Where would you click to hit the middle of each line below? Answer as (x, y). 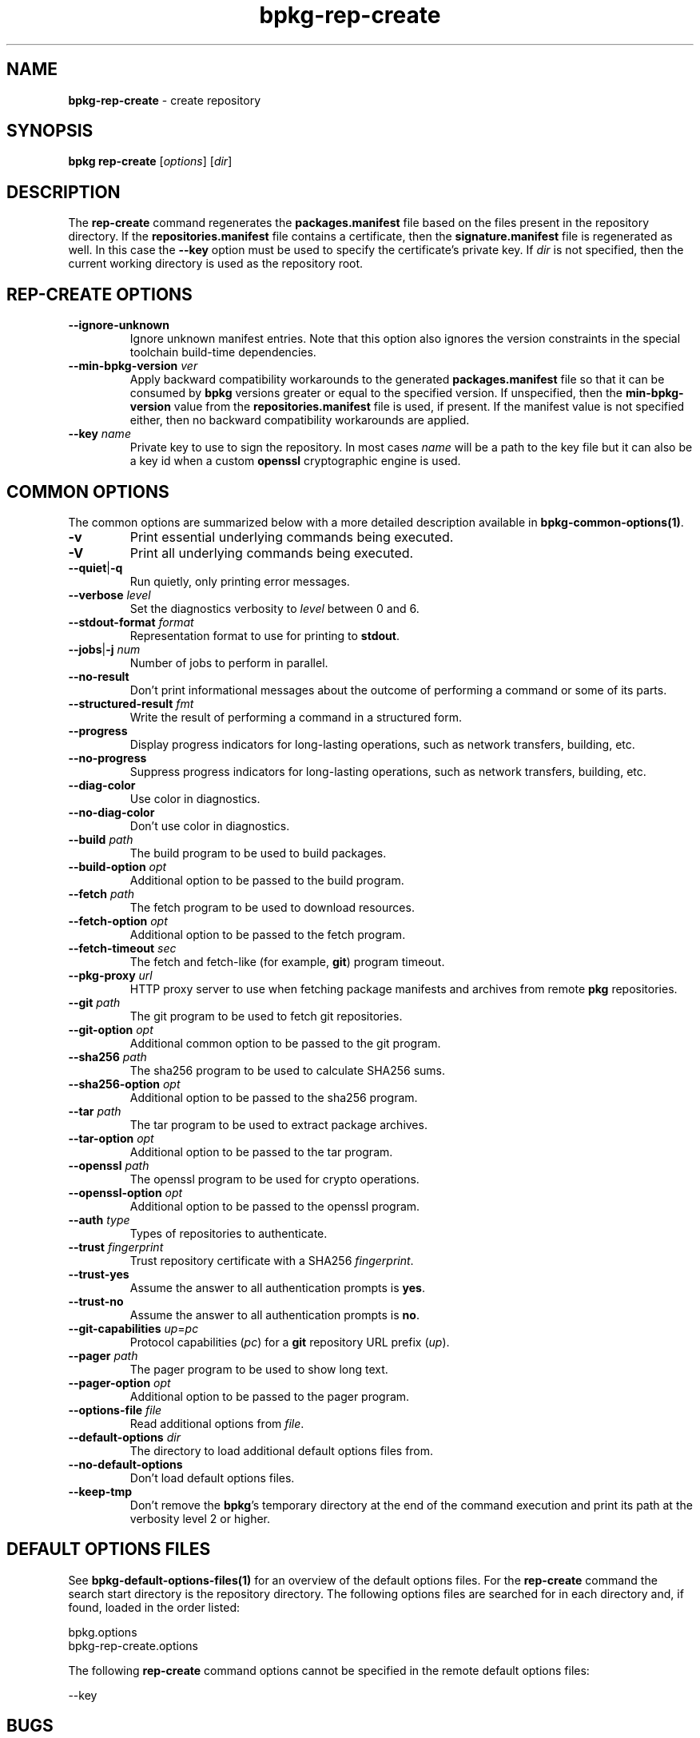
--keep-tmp (100, 1491)
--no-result (99, 676)
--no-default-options (125, 1464)
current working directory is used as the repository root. (216, 264)
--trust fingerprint (116, 1247)
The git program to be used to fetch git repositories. (266, 1016)
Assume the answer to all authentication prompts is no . (274, 1314)
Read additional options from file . (217, 1423)
